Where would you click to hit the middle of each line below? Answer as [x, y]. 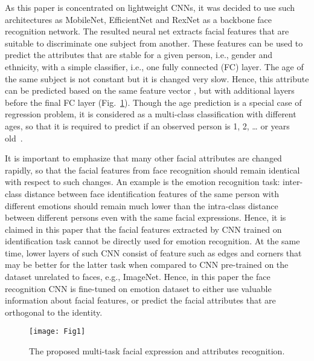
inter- [293, 182]
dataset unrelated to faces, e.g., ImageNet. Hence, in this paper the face [138, 277]
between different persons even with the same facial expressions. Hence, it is [146, 217]
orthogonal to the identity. [54, 312]
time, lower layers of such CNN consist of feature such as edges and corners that [153, 252]
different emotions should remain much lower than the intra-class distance [142, 205]
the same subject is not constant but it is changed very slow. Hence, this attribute [157, 78]
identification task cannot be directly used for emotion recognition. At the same [152, 241]
